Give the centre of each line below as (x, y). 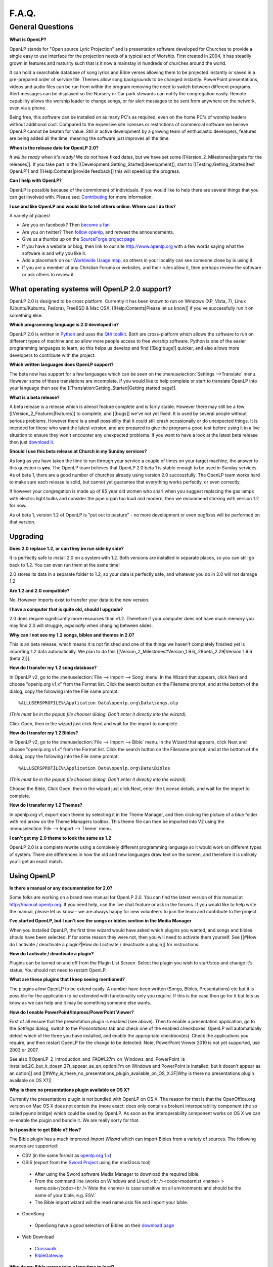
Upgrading (27, 536)
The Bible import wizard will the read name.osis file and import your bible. (111, 1202)
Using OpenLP (32, 876)
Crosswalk (45, 1248)
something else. (26, 315)
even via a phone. (28, 108)
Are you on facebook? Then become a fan (66, 225)
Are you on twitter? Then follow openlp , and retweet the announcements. (98, 232)
